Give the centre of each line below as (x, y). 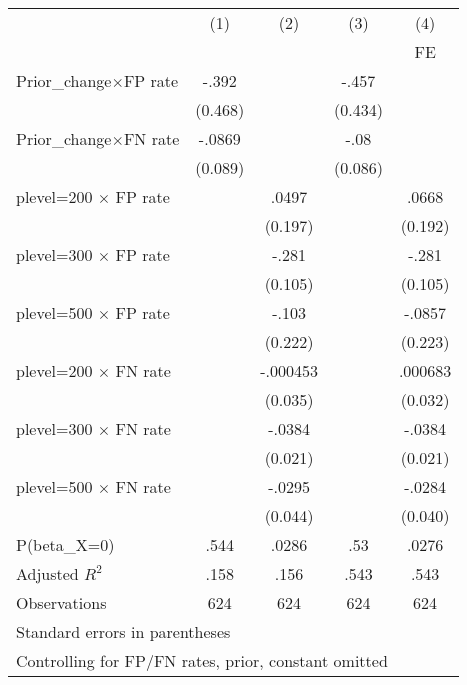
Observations (61, 602)
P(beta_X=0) (65, 544)
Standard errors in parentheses (123, 631)
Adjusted (47, 573)
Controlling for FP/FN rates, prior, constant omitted (202, 660)
